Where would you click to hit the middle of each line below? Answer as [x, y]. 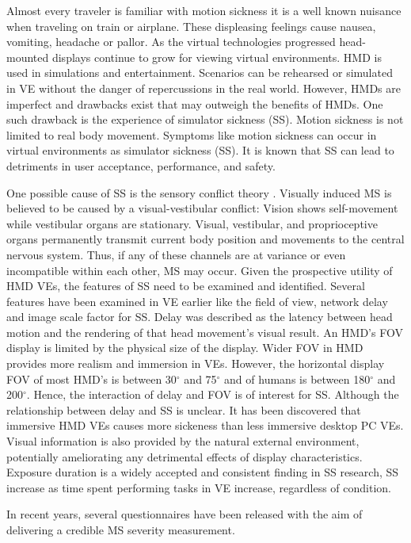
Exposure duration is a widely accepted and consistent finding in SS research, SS [203, 472]
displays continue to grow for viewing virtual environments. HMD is [217, 57]
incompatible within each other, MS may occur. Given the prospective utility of [200, 270]
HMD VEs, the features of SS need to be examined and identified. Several [186, 286]
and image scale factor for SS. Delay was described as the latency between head [200, 317]
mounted [28, 57]
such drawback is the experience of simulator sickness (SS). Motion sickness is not [205, 119]
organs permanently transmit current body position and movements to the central [205, 239]
